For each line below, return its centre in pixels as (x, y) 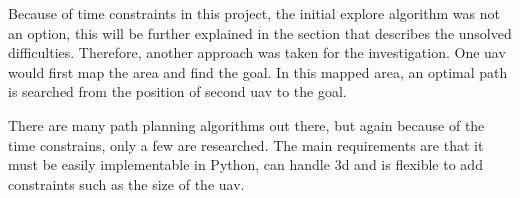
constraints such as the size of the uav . (126, 183)
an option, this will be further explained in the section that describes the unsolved (260, 32)
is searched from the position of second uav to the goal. (177, 91)
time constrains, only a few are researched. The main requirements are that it (246, 144)
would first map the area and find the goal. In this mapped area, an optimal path (258, 71)
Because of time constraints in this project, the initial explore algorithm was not (254, 13)
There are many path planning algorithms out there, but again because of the (246, 124)
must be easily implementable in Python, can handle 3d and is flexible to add (245, 164)
